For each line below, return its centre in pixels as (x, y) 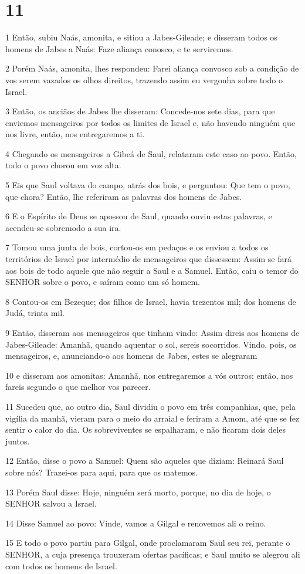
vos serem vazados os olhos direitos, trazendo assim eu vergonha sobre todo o (144, 79)
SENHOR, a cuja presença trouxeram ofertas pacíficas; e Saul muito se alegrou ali (153, 554)
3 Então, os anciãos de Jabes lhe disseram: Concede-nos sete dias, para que (140, 111)
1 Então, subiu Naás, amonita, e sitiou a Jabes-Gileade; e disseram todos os (141, 37)
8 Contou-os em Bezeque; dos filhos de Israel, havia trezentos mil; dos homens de (151, 301)
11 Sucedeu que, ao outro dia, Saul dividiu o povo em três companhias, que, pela (150, 406)
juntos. (18, 441)
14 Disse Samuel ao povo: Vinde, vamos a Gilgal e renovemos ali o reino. (136, 523)
